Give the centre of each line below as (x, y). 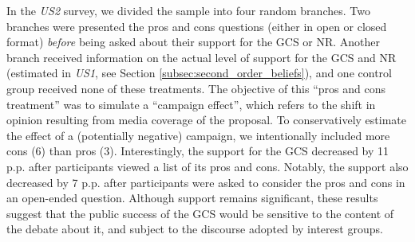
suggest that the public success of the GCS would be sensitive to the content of (200, 213)
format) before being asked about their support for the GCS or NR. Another (194, 42)
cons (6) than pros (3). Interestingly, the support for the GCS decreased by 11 (198, 151)
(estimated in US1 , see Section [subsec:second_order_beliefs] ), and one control (199, 73)
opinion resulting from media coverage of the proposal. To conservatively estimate (206, 120)
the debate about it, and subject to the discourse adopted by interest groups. (195, 229)
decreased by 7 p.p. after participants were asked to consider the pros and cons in (206, 182)
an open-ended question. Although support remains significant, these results (192, 198)
